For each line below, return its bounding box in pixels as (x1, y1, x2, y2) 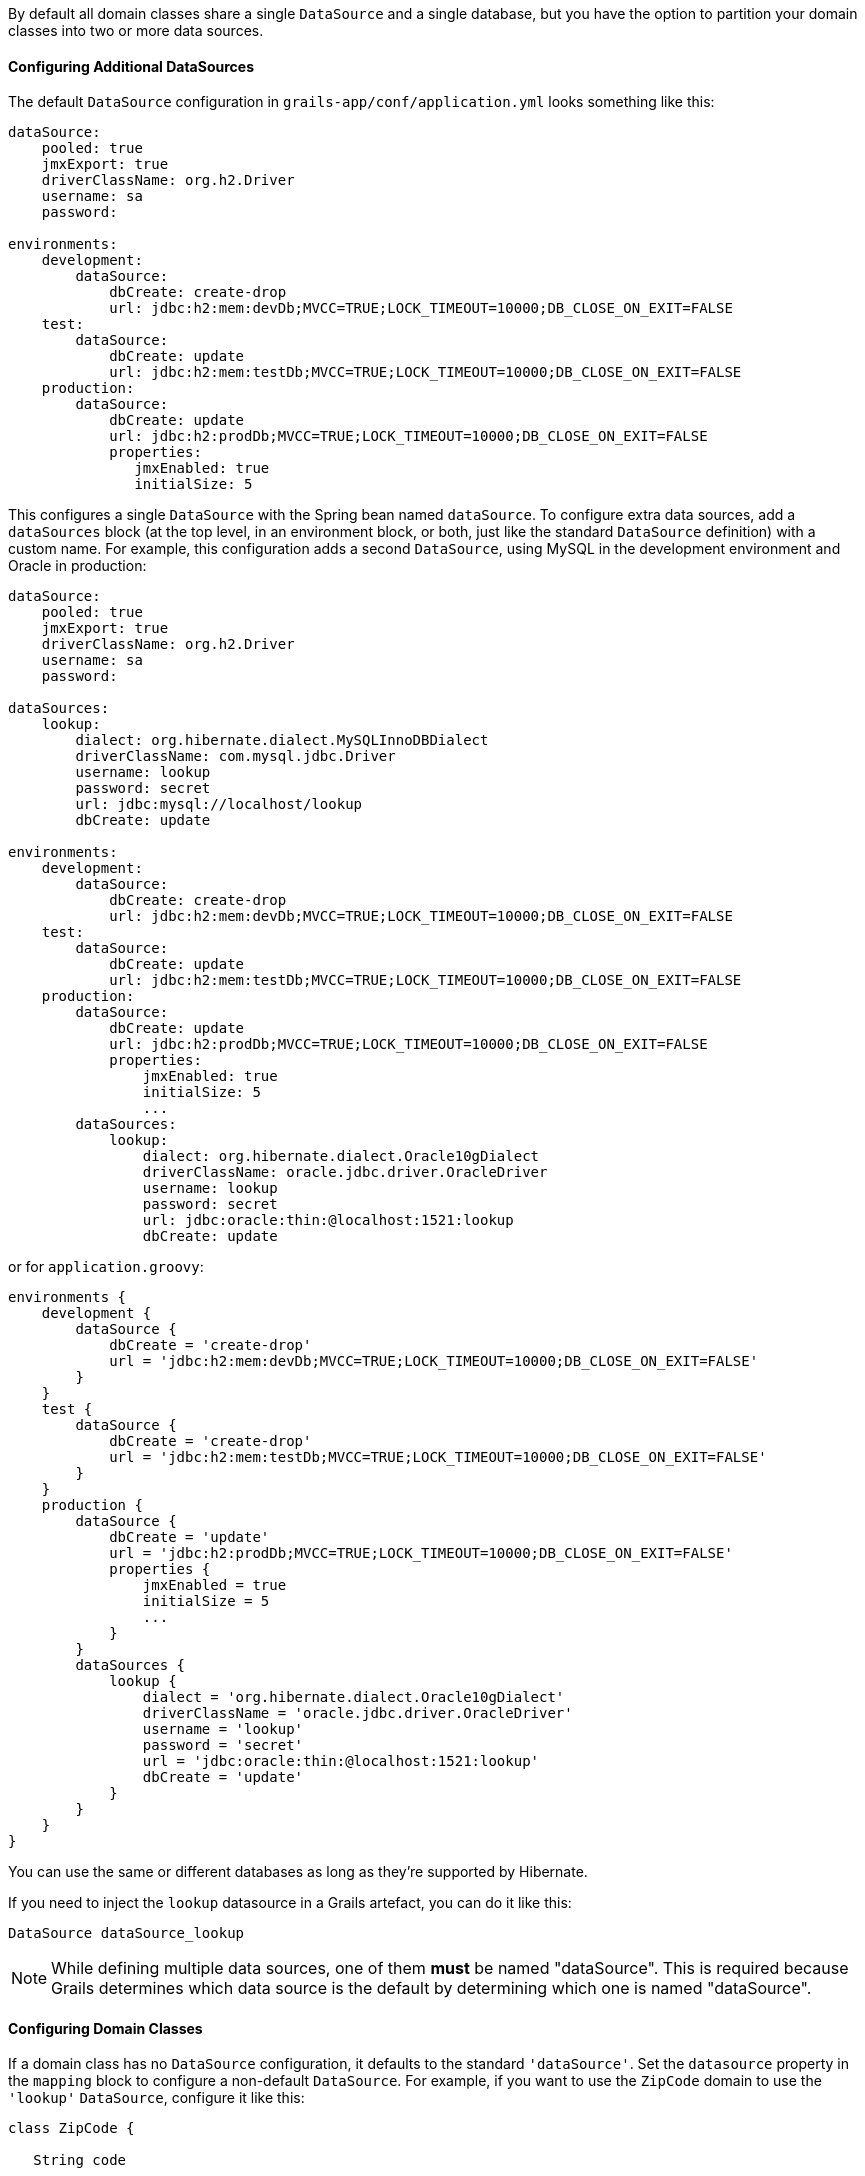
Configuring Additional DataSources (8, 57, 254, 75)
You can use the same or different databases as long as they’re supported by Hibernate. (8, 1863, 588, 1881)
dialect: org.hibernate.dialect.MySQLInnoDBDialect (75, 732, 489, 749)
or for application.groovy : (8, 1258, 204, 1276)
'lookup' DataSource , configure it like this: (8, 2089, 305, 2107)
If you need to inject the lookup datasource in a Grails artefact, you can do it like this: (8, 1894, 572, 1912)
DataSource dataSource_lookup (8, 1925, 245, 1942)
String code (33, 2152, 127, 2169)
